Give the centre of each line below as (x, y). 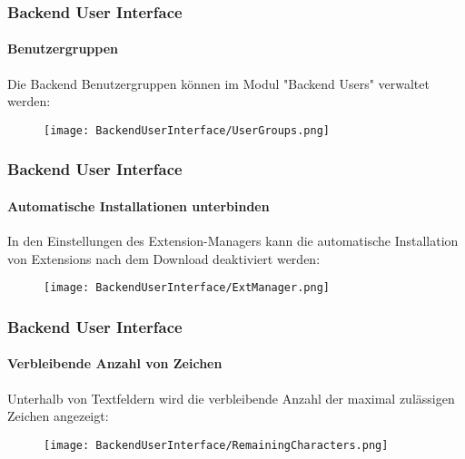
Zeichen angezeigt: (58, 416)
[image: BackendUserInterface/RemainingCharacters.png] (216, 445)
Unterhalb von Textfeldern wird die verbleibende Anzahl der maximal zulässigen (231, 398)
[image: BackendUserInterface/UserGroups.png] (187, 130)
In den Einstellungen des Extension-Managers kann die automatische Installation (233, 241)
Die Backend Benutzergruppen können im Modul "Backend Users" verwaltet (218, 83)
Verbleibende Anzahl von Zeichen (115, 363)
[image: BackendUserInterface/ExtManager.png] (187, 288)
